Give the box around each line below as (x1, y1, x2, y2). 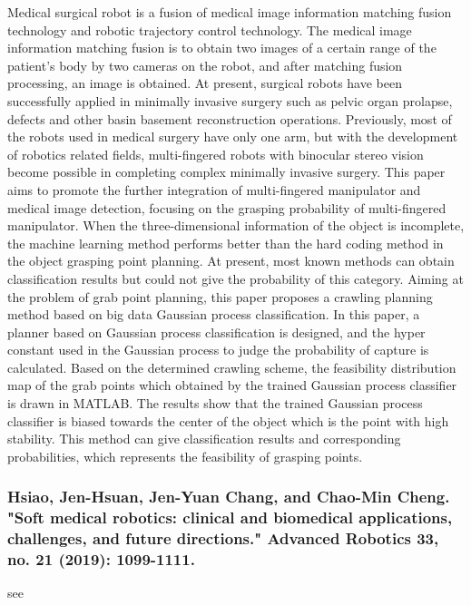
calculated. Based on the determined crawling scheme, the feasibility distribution (7, 357, 456, 376)
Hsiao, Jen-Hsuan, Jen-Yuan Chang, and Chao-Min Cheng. (7, 485, 450, 508)
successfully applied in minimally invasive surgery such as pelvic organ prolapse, (7, 91, 453, 110)
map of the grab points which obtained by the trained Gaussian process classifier (7, 376, 457, 395)
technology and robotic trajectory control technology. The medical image (7, 20, 412, 39)
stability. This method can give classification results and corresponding (7, 429, 401, 448)
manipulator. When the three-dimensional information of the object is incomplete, (7, 216, 465, 235)
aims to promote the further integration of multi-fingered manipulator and (7, 180, 421, 199)
